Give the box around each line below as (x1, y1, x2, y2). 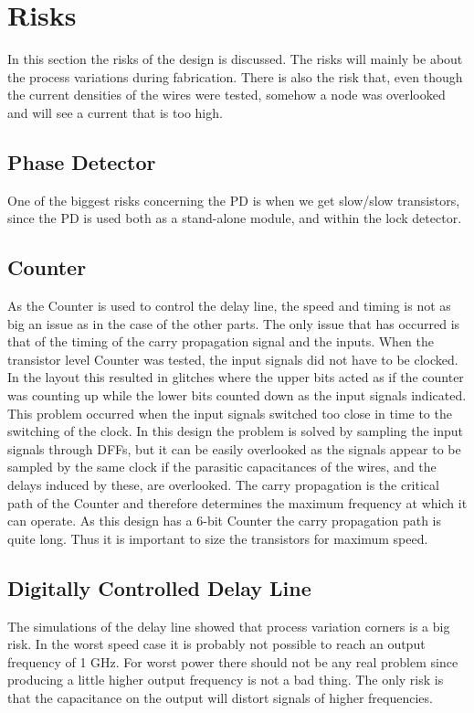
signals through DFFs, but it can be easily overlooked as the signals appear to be (7, 439, 461, 458)
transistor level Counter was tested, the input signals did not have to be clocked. (7, 349, 458, 368)
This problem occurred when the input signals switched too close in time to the (7, 403, 452, 422)
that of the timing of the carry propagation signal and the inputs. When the (7, 332, 434, 351)
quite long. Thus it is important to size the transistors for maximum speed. (7, 528, 428, 548)
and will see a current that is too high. (7, 102, 223, 122)
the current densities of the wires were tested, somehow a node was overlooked (7, 85, 446, 104)
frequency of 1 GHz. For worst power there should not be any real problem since (7, 652, 458, 671)
